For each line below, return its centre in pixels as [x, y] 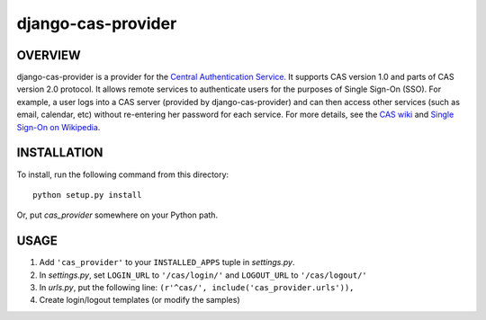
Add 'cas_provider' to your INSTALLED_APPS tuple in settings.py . [167, 262]
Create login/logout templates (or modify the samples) [139, 300]
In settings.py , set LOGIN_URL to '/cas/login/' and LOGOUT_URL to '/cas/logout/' [203, 275]
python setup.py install [87, 195]
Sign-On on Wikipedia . [58, 127]
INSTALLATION [60, 153]
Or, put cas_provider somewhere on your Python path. [117, 215]
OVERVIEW [49, 55]
